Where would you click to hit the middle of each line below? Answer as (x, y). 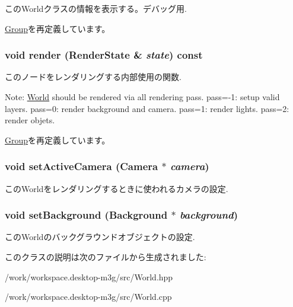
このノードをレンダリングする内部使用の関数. (93, 77)
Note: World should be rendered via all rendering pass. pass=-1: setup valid (142, 97)
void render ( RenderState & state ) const (104, 55)
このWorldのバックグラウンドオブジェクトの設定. (100, 237)
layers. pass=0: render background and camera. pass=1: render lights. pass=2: (147, 108)
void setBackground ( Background (86, 215)
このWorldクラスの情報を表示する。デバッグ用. (96, 8)
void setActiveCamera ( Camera (82, 166)
